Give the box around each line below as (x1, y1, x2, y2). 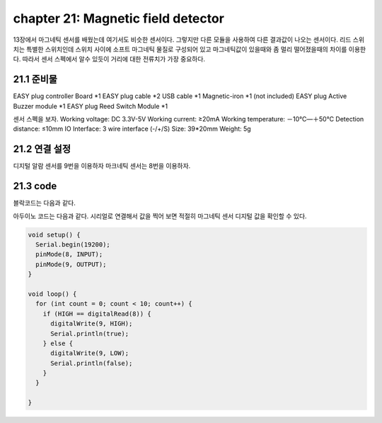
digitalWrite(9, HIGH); (50, 320, 133, 328)
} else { (42, 339, 74, 347)
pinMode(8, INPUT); (35, 251, 103, 258)
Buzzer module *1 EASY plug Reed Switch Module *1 (13, 102, 168, 110)
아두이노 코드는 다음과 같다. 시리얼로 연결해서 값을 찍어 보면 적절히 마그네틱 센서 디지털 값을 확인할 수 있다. (13, 212, 307, 220)
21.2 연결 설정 (13, 143, 71, 155)
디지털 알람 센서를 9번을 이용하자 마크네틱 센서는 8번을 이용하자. (13, 162, 191, 170)
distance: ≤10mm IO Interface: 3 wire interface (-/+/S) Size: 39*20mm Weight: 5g (13, 124, 251, 133)
